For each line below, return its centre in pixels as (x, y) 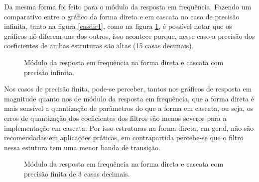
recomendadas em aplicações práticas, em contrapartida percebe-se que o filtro (124, 137)
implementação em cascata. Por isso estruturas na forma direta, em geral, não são (129, 128)
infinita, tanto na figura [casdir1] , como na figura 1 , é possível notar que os (118, 26)
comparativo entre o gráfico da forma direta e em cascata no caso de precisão (122, 16)
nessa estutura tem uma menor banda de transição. (82, 147)
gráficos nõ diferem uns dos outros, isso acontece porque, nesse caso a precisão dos (129, 36)
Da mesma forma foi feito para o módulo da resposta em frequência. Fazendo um (128, 6)
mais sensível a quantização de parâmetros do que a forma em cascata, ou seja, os (129, 108)
